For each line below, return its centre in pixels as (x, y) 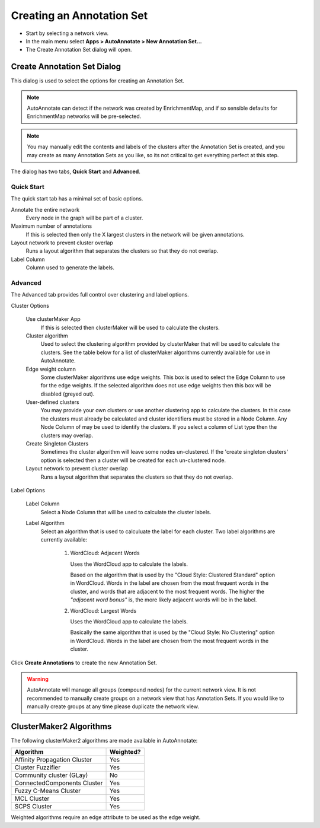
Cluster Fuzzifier (38, 768)
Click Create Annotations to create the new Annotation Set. (84, 663)
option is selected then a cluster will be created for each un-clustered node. (133, 460)
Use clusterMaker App (53, 319)
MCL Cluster (32, 799)
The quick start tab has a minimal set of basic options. (77, 199)
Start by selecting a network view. (67, 33)
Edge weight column (51, 369)
